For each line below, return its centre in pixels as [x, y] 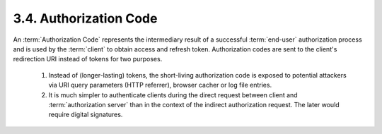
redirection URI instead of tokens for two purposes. [88, 59]
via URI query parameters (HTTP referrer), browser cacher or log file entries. [160, 85]
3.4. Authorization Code [85, 18]
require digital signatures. [86, 115]
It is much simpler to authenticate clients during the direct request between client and [173, 95]
